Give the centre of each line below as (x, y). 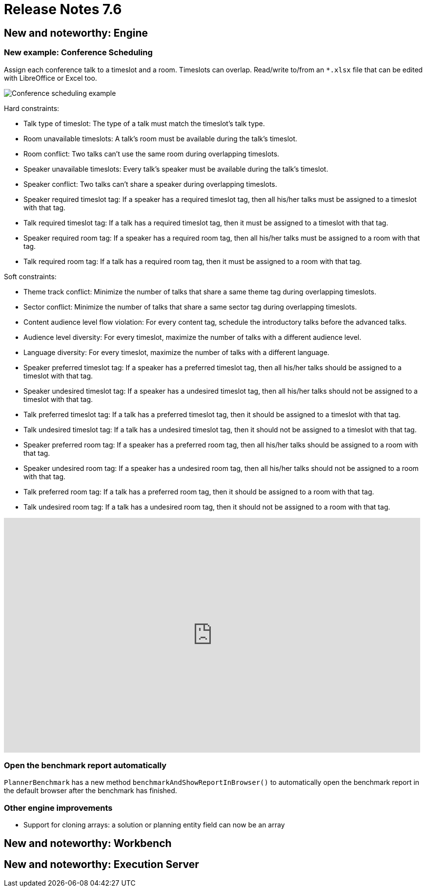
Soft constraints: (30, 276)
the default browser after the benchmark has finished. (91, 791)
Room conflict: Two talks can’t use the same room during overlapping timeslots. (152, 154)
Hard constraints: (32, 108)
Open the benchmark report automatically (85, 765)
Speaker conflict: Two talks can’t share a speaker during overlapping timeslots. (150, 184)
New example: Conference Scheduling (78, 53)
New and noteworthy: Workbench (88, 844)
